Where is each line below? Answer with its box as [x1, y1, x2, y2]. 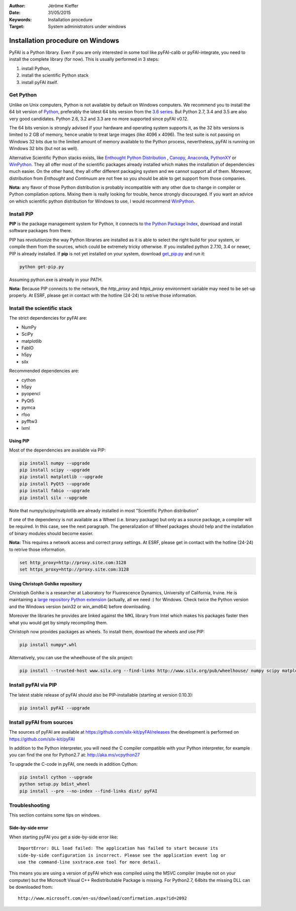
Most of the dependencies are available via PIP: [9, 447, 106, 453]
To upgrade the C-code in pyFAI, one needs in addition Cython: [9, 761, 138, 767]
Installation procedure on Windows [9, 36, 119, 44]
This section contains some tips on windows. [9, 812, 101, 818]
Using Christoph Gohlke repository [9, 580, 82, 586]
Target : [9, 24, 25, 30]
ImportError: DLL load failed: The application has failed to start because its [18, 845, 219, 851]
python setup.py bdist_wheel [19, 781, 90, 787]
